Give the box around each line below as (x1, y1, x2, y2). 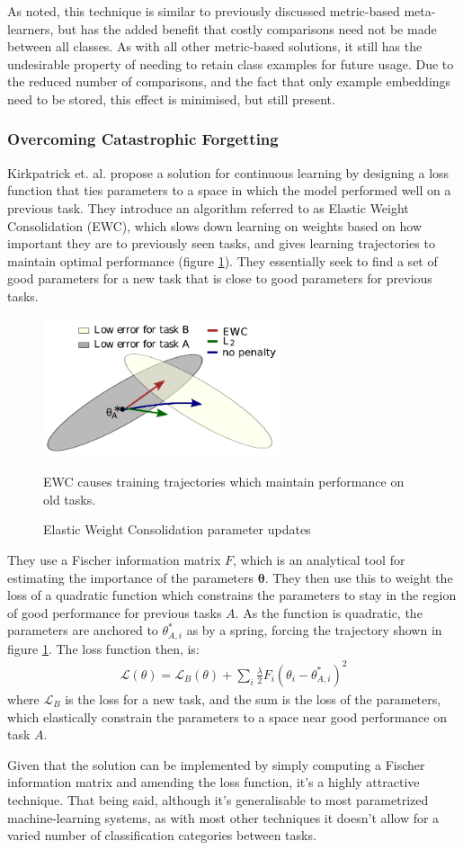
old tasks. (43, 489, 96, 508)
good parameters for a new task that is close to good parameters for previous (7, 269, 432, 288)
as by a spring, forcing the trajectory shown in (186, 621, 442, 640)
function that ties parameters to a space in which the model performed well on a (7, 181, 451, 200)
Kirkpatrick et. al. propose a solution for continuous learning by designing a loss (7, 163, 450, 182)
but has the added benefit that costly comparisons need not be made (58, 19, 437, 38)
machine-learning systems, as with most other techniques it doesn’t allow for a (7, 808, 440, 827)
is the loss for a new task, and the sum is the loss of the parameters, (65, 689, 441, 708)
